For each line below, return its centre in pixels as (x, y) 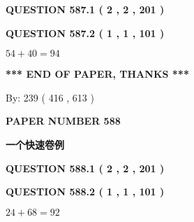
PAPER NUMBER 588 (63, 121)
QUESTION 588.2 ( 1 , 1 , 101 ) (85, 192)
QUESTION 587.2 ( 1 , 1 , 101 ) (85, 33)
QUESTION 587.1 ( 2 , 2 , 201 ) (85, 9)
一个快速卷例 (35, 144)
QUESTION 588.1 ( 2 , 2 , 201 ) (85, 168)
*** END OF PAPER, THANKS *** (97, 74)
